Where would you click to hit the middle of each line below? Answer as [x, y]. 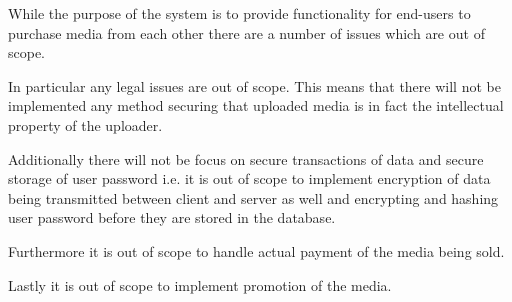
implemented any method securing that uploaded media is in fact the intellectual [256, 105]
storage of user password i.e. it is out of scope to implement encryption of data [249, 178]
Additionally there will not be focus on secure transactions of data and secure [246, 158]
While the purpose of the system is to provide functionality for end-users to [239, 13]
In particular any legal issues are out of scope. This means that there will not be [254, 85]
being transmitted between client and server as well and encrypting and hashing [253, 197]
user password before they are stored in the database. [172, 217]
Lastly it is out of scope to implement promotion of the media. [200, 284]
